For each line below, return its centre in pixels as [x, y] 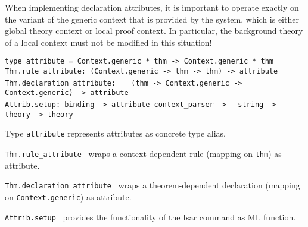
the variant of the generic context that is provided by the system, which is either [152, 19]
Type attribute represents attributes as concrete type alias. [116, 133]
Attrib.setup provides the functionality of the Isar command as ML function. [150, 217]
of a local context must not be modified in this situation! [108, 42]
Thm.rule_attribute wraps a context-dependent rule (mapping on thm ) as [143, 153]
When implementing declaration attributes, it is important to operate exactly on [152, 7]
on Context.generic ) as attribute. [68, 196]
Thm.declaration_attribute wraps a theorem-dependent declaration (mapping [153, 185]
